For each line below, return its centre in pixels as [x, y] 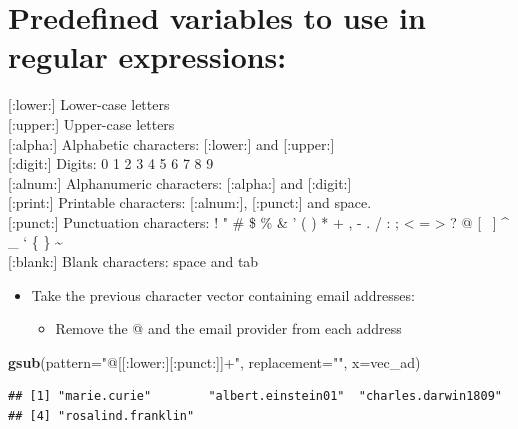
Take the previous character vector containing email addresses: [223, 294]
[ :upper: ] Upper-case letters [91, 123]
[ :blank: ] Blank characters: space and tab [133, 261]
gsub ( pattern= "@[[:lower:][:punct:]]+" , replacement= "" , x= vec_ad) [214, 361]
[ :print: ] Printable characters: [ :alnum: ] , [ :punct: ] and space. [190, 202]
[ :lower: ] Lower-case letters [89, 104]
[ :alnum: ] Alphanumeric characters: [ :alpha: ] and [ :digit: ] [180, 182]
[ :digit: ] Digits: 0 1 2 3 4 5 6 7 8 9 [111, 163]
